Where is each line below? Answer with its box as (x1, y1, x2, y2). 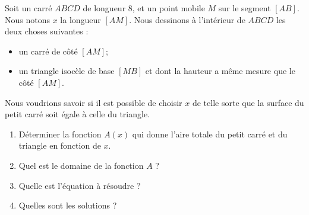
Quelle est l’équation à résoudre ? (18, 179, 141, 191)
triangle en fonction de (18, 139, 101, 152)
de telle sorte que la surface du (192, 96, 304, 108)
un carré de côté (18, 44, 78, 57)
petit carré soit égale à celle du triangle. (5, 108, 150, 120)
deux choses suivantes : (5, 25, 89, 37)
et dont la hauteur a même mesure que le (145, 65, 295, 77)
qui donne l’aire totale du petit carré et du (132, 127, 288, 140)
